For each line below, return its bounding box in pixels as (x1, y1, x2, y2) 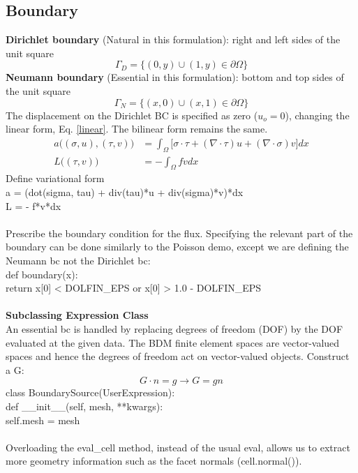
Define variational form (6, 171, 105, 186)
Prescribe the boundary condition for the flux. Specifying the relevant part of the (6, 225, 353, 240)
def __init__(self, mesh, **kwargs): (6, 398, 163, 413)
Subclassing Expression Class (6, 308, 149, 322)
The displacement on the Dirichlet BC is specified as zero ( (6, 107, 258, 122)
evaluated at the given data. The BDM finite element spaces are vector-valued (6, 335, 340, 350)
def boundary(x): (6, 266, 78, 281)
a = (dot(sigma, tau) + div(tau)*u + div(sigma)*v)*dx (6, 185, 244, 200)
